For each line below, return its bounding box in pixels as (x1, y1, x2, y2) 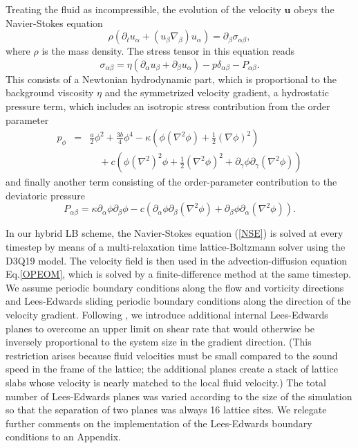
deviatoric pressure (6, 188, 85, 202)
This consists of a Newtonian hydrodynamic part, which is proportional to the (6, 71, 337, 86)
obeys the (294, 2, 335, 16)
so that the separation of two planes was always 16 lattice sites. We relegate (6, 402, 327, 417)
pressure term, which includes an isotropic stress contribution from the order (6, 98, 330, 113)
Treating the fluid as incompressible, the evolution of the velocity (6, 2, 281, 16)
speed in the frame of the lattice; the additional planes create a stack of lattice (6, 361, 338, 376)
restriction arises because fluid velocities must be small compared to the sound (6, 348, 338, 362)
